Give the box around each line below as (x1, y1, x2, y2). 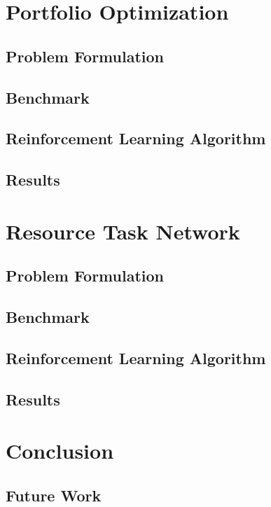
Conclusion (6, 436, 114, 465)
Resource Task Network (6, 216, 240, 245)
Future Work (6, 484, 102, 506)
